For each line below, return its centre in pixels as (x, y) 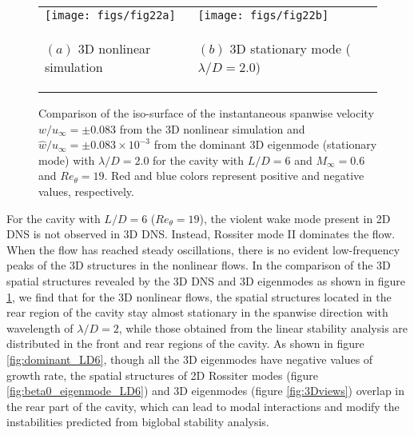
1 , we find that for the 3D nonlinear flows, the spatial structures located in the (199, 296)
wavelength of (40, 327)
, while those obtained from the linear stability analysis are (263, 327)
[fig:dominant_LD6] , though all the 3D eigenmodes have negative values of (190, 359)
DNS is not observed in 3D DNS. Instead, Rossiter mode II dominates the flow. (201, 234)
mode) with (67, 160)
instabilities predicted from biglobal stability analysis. (138, 422)
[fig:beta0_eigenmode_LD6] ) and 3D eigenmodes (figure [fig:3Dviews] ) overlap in (206, 391)
